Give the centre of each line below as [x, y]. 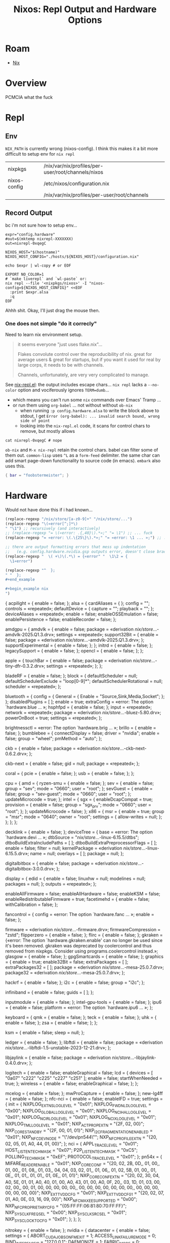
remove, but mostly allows [47, 431]
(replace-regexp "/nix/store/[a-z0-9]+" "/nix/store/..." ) [69, 519]
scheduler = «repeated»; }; [33, 687]
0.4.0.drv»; [17, 1063]
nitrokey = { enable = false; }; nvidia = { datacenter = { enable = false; [78, 1230]
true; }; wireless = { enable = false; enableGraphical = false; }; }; [72, 1083]
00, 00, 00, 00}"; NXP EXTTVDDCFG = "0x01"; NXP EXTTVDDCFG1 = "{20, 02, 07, [85, 1193]
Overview [26, 83]
